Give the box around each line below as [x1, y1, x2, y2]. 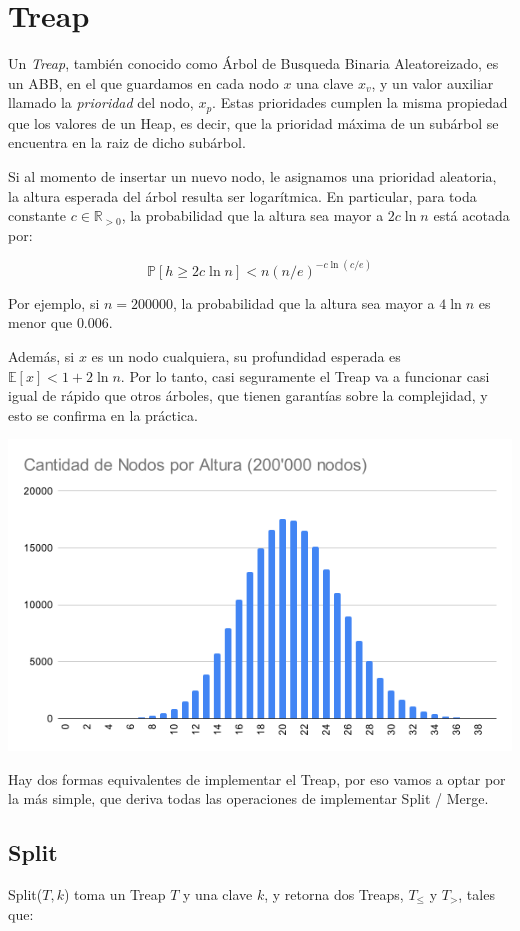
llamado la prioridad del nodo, [8, 92, 194, 113]
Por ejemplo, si [8, 292, 100, 313]
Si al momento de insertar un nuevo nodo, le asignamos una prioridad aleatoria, [8, 165, 497, 186]
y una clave [183, 883, 253, 904]
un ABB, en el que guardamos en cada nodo [8, 72, 279, 93]
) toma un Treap [63, 883, 166, 904]
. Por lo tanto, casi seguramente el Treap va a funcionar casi [120, 365, 490, 386]
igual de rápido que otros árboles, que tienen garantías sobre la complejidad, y [8, 385, 488, 406]
